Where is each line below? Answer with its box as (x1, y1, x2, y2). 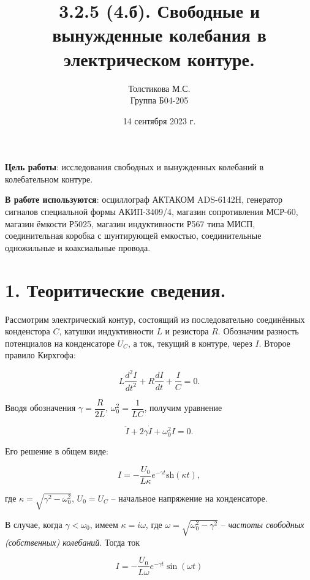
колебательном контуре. (5, 172, 93, 185)
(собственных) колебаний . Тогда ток (5, 535, 140, 548)
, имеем (89, 518, 118, 530)
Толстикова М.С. (128, 81, 191, 94)
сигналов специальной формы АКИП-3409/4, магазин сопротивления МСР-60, (5, 205, 298, 218)
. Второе (259, 336, 290, 349)
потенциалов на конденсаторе (5, 336, 115, 349)
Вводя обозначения (5, 401, 76, 414)
